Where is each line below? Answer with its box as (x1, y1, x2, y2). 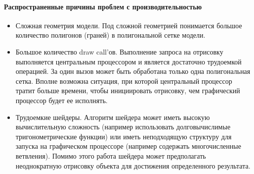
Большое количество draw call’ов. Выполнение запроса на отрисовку (15, 46, 223, 57)
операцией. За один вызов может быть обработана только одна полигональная (15, 66, 251, 76)
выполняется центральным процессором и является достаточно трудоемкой (15, 56, 242, 66)
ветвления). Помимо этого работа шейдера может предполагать (15, 150, 206, 161)
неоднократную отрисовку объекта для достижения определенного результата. (15, 160, 251, 171)
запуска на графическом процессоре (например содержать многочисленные (15, 141, 241, 151)
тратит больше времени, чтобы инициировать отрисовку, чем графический (15, 85, 240, 96)
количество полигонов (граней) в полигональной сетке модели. (15, 30, 206, 40)
